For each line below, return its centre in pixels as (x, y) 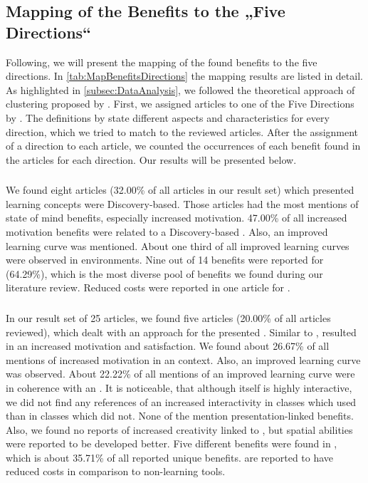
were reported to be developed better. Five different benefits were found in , (172, 443)
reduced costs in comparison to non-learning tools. (116, 471)
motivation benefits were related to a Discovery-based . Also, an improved (167, 232)
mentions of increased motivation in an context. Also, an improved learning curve (183, 359)
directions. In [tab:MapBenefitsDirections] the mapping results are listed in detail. (184, 76)
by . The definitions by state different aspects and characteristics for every (168, 117)
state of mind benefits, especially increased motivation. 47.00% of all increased (177, 218)
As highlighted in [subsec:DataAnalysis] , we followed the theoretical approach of (180, 89)
